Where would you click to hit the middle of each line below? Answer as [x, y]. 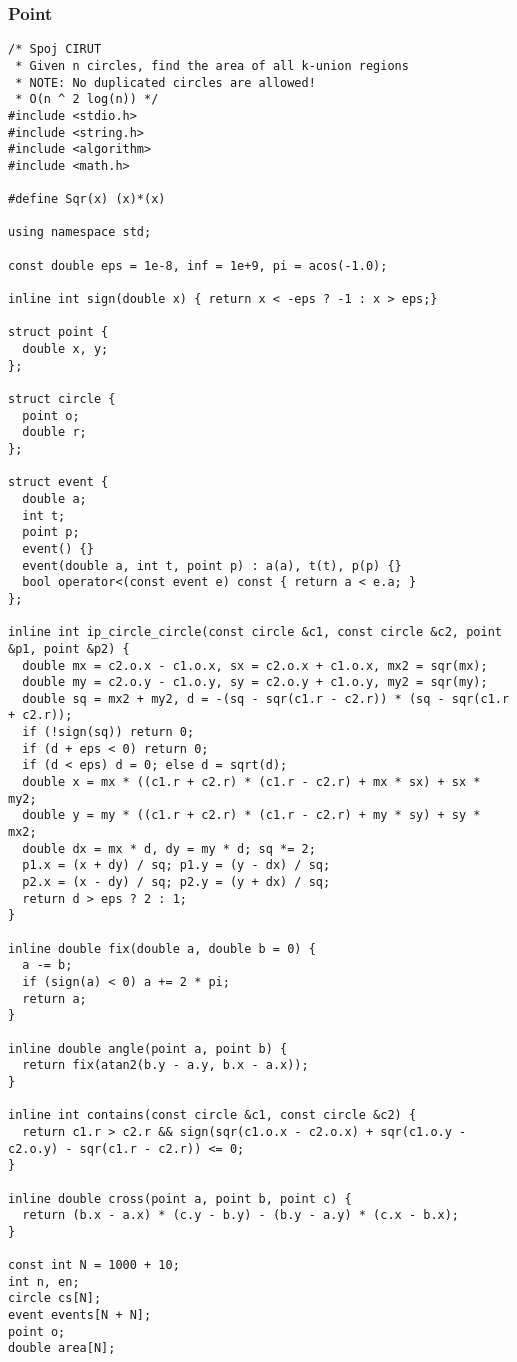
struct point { [58, 332]
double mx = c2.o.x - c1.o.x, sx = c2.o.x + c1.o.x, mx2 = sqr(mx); [255, 665]
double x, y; [65, 349]
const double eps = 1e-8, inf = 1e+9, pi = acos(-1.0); [198, 265]
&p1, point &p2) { [69, 648]
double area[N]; [62, 1348]
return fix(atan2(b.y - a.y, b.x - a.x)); [165, 1065]
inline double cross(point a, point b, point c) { [180, 1198]
